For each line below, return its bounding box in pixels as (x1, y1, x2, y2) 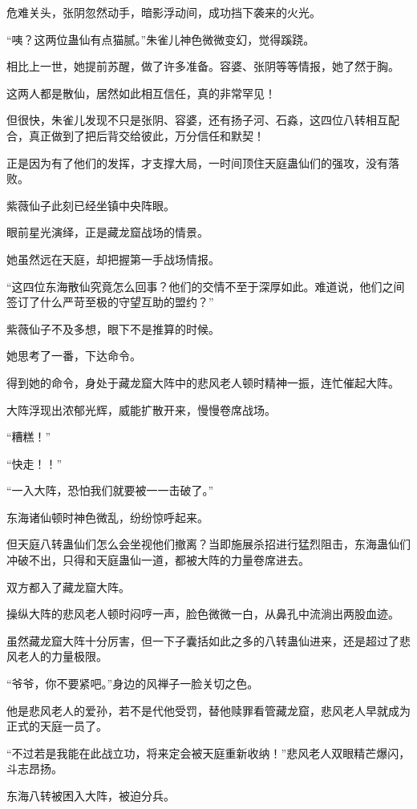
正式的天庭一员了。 (6, 718, 107, 734)
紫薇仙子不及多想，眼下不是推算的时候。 (6, 320, 220, 337)
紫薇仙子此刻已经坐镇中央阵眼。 (6, 196, 175, 213)
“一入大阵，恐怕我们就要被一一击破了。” (6, 482, 214, 499)
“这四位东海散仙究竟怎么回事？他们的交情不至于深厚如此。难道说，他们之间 (6, 277, 405, 294)
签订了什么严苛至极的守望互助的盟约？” (6, 293, 214, 310)
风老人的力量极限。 (6, 648, 107, 665)
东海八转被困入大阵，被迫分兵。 (6, 787, 175, 803)
